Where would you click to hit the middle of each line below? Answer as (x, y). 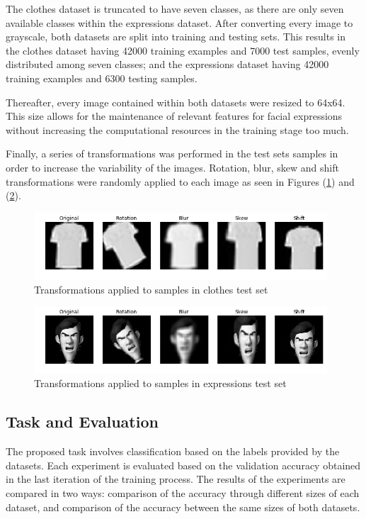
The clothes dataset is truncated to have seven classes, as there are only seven (175, 9)
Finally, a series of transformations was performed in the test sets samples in (172, 154)
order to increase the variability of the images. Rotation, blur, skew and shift (172, 167)
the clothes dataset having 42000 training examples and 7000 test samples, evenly (183, 50)
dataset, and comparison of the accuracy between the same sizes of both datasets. (183, 507)
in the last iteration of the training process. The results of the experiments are (176, 479)
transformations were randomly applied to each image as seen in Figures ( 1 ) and (180, 181)
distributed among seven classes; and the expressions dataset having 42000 (167, 64)
